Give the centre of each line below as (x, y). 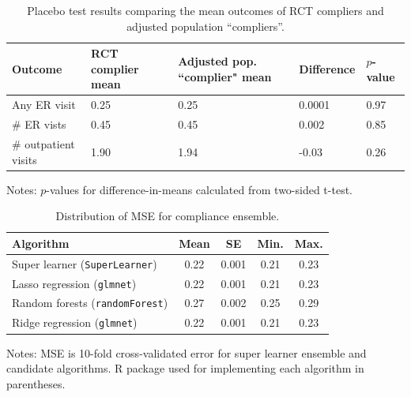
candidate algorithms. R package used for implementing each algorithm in (185, 368)
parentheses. (36, 383)
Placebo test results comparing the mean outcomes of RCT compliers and (205, 10)
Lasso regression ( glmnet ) (74, 283)
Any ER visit (44, 105)
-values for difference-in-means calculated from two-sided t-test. (199, 189)
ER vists (45, 124)
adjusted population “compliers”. (205, 26)
